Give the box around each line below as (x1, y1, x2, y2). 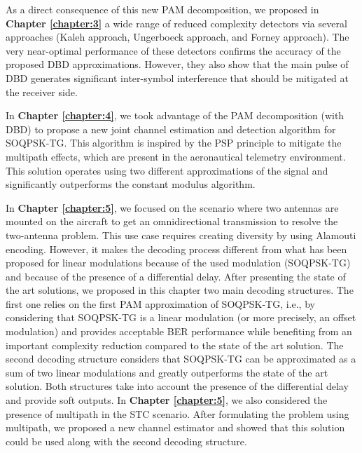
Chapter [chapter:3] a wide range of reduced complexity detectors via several (6, 15, 347, 30)
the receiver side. (6, 84, 78, 99)
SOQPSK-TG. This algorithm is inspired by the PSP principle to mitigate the (6, 135, 342, 150)
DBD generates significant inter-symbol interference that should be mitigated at (6, 70, 349, 85)
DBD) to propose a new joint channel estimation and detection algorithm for (6, 121, 336, 136)
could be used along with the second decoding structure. (6, 433, 247, 448)
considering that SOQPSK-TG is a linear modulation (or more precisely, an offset (6, 310, 356, 325)
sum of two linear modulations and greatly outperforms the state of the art (6, 365, 328, 379)
